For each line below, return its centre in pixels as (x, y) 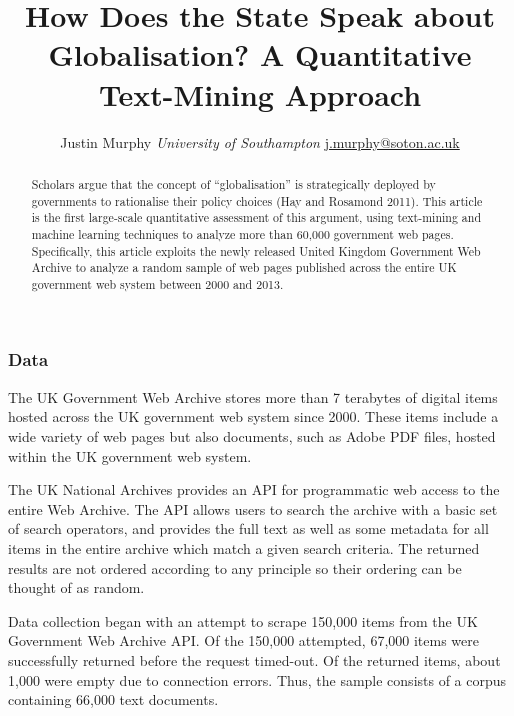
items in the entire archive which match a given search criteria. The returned (244, 547)
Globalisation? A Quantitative (260, 54)
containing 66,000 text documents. (113, 699)
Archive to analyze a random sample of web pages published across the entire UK (244, 267)
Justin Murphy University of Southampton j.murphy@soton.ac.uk (260, 141)
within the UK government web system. (130, 455)
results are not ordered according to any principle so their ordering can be (235, 567)
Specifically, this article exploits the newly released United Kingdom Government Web (256, 250)
